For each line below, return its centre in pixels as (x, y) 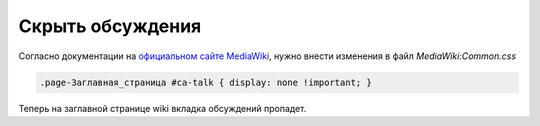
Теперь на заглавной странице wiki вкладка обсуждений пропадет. (162, 108)
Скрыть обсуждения (110, 26)
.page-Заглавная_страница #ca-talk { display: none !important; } (205, 82)
